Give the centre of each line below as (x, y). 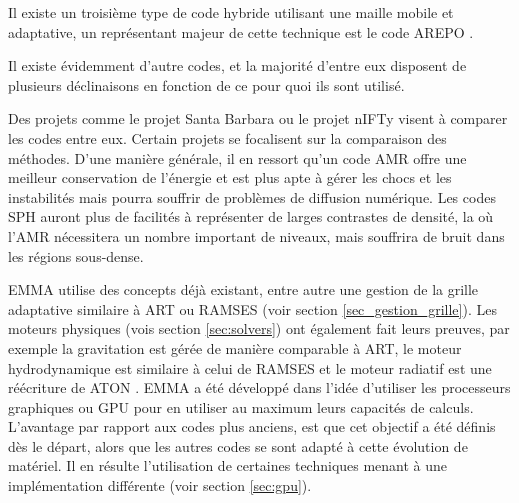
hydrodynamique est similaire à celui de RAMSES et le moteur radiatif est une (250, 367)
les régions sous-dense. (76, 255)
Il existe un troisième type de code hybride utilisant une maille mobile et (231, 12)
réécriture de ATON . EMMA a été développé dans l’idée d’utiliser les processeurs (259, 387)
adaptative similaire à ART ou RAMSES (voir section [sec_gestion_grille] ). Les (252, 308)
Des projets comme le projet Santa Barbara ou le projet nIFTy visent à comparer (258, 118)
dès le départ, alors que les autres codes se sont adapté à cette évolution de (238, 445)
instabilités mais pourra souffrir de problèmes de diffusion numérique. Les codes (252, 196)
